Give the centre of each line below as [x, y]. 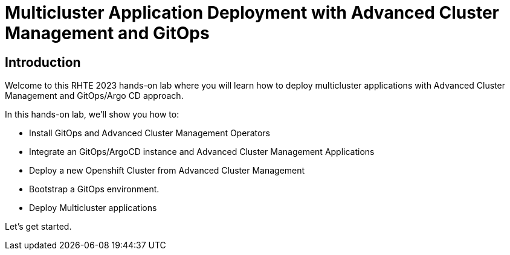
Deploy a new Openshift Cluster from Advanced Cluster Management [167, 171]
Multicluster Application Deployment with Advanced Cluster [252, 13]
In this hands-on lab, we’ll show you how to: [92, 115]
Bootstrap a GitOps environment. [94, 189]
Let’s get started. [38, 227]
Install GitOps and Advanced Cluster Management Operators [150, 133]
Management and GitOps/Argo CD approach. [94, 96]
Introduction [43, 62]
